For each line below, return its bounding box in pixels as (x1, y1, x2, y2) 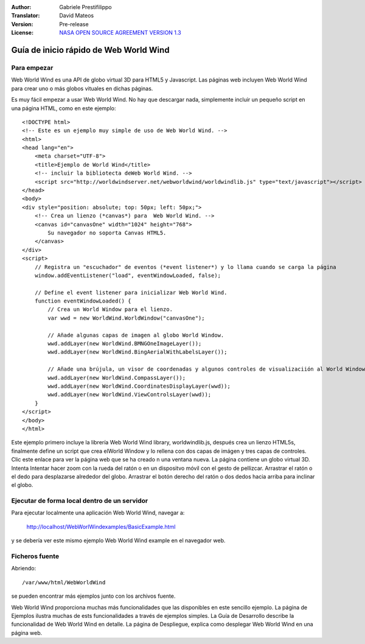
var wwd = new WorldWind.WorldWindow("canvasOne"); (47, 314, 205, 321)
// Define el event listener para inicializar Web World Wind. (34, 289, 228, 296)
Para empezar (11, 63, 54, 72)
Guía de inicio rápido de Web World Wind (11, 44, 170, 55)
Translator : (11, 12, 40, 19)
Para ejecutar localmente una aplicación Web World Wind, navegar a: (11, 509, 185, 517)
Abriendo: (11, 565, 36, 572)
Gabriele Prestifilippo (59, 4, 112, 10)
